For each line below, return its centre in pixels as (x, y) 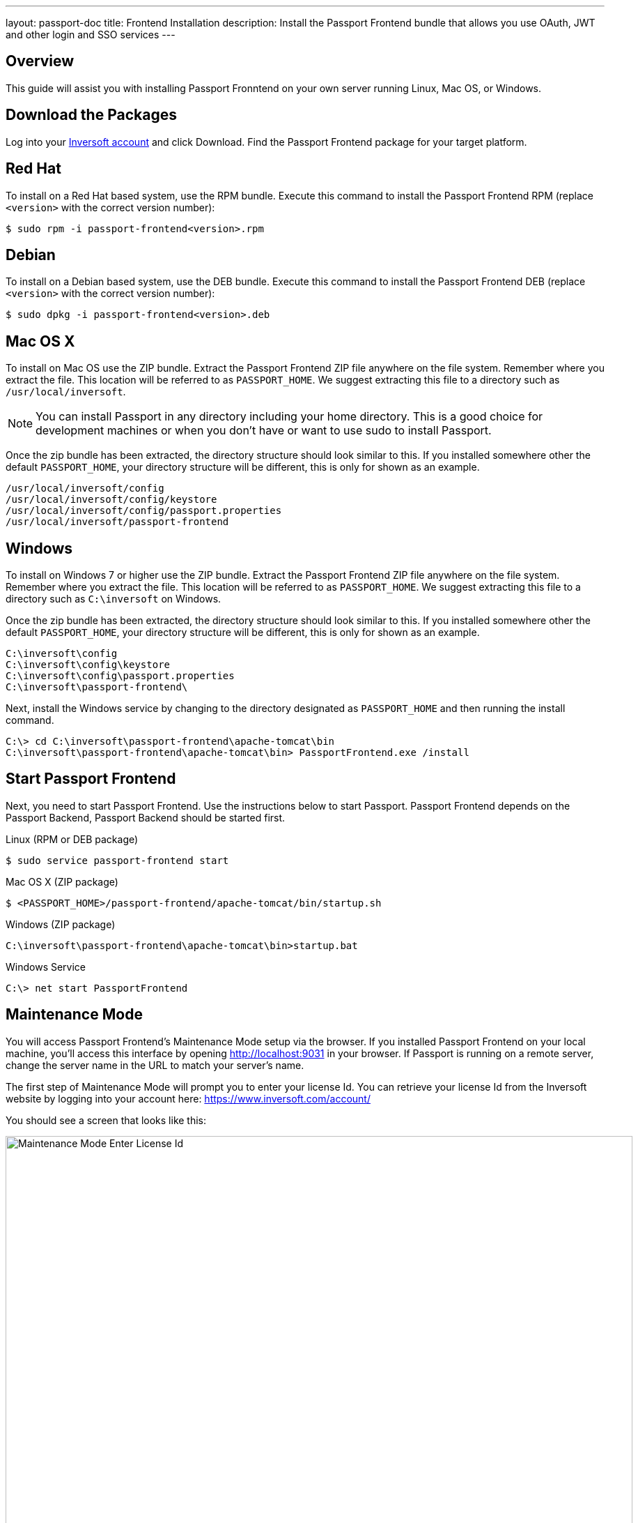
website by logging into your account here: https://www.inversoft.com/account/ (188, 1098)
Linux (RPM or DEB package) (72, 839)
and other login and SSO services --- (91, 35)
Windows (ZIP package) (61, 924)
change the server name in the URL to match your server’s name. (155, 1065)
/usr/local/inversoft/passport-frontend (117, 522)
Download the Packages (91, 115)
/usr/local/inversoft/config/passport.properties (144, 511)
